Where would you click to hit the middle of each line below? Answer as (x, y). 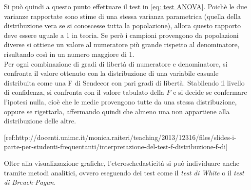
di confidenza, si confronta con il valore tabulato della (84, 92)
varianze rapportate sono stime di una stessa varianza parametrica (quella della (122, 16)
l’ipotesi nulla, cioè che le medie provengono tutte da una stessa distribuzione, (120, 101)
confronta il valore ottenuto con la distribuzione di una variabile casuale (111, 73)
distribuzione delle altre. (40, 121)
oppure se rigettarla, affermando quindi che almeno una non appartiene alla (117, 111)
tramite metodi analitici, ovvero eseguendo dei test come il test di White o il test (124, 172)
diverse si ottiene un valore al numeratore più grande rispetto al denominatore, (122, 44)
